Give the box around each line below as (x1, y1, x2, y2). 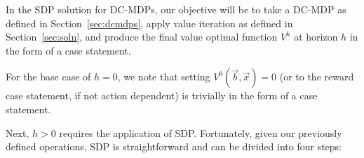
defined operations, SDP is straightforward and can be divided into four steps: (6, 139, 342, 154)
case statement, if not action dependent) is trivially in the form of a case (6, 88, 318, 103)
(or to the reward (279, 69, 354, 84)
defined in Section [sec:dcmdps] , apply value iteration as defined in (6, 15, 293, 30)
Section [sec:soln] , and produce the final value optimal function (6, 29, 278, 44)
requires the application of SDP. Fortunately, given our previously (59, 125, 342, 140)
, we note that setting (117, 69, 210, 84)
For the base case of (6, 69, 91, 84)
